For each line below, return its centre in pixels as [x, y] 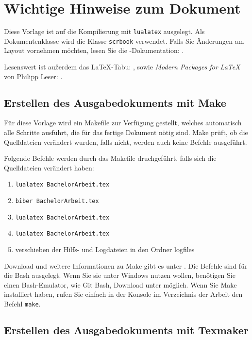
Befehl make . [22, 303]
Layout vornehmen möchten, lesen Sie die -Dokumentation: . [94, 50]
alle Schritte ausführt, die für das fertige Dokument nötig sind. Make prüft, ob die [126, 132]
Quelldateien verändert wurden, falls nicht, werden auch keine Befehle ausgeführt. [126, 142]
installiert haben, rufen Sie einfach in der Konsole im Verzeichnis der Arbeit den [123, 294]
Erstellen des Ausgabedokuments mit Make [115, 102]
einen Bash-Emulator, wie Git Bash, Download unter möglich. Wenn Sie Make [120, 284]
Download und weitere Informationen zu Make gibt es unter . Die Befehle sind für [126, 265]
